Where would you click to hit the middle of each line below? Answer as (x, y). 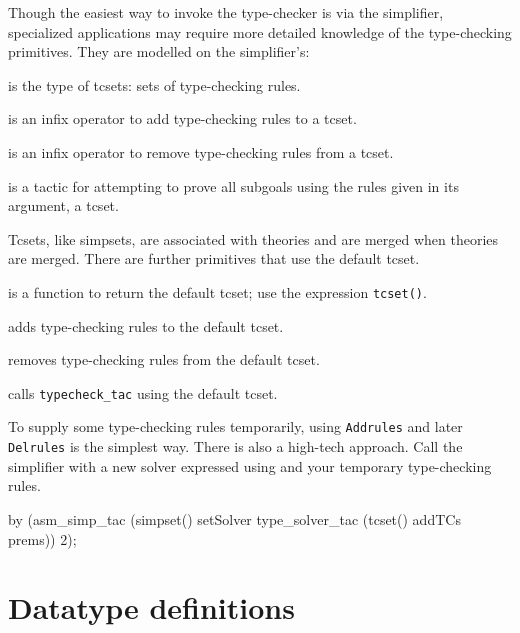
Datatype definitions (151, 607)
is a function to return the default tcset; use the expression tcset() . (217, 291)
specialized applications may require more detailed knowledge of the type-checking (260, 31)
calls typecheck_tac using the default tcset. (143, 392)
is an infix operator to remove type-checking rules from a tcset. (201, 151)
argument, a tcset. (63, 205)
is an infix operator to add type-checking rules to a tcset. (182, 118)
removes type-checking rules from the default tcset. (164, 359)
